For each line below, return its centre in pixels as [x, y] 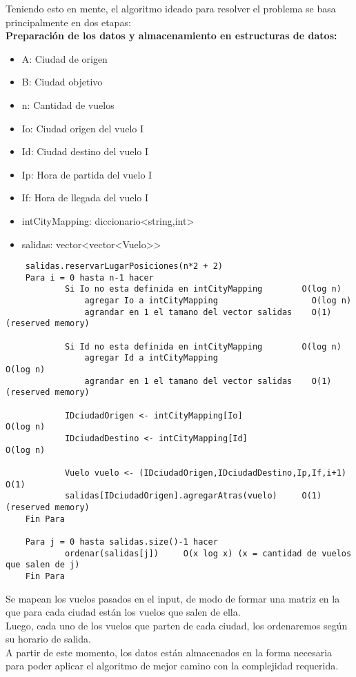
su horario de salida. [48, 639]
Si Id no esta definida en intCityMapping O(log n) [203, 346]
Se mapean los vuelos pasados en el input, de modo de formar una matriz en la [173, 598]
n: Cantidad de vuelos [68, 104]
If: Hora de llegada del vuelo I [85, 198]
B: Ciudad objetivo [62, 82]
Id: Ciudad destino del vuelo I [85, 151]
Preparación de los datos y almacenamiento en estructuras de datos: [171, 36]
